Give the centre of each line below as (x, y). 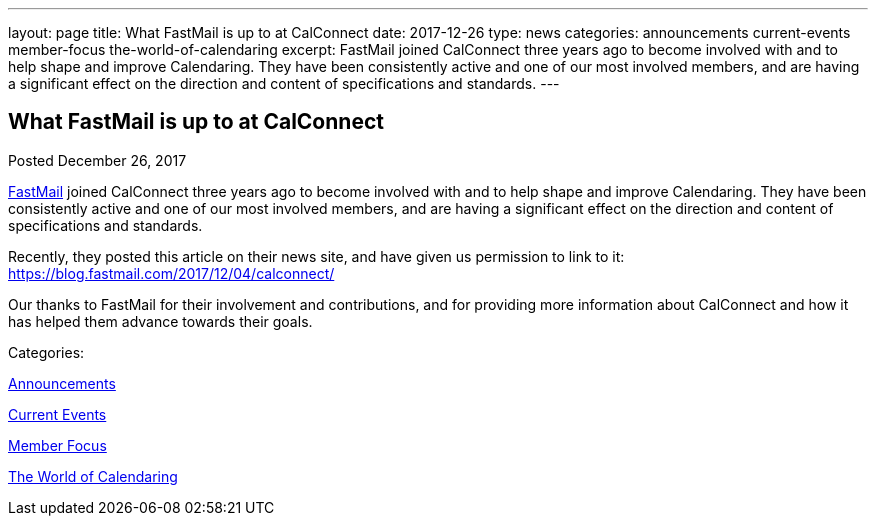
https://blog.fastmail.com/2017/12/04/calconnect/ (171, 273)
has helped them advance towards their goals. (160, 321)
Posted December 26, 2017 (97, 160)
